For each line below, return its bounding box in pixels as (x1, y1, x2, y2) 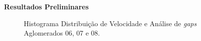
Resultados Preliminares (4, 1, 89, 11)
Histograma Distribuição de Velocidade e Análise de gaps (24, 18, 197, 28)
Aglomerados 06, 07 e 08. (24, 28, 100, 38)
